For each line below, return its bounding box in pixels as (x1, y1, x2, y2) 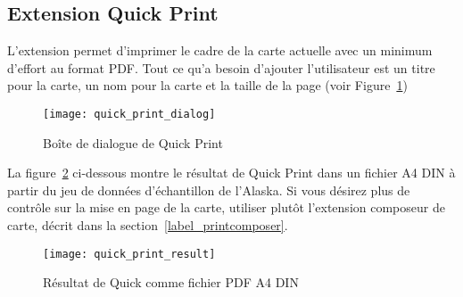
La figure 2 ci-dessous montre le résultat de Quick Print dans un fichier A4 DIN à (7, 163, 456, 182)
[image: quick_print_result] (43, 247, 216, 260)
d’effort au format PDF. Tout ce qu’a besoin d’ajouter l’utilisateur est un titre (7, 58, 435, 77)
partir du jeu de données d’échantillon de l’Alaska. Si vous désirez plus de (7, 180, 410, 199)
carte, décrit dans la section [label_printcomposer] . (7, 216, 288, 235)
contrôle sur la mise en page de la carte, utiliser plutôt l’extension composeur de (7, 198, 445, 217)
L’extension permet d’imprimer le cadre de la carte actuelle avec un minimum (7, 41, 433, 60)
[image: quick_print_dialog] (43, 107, 216, 120)
